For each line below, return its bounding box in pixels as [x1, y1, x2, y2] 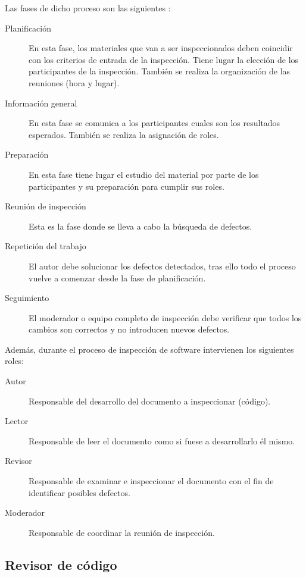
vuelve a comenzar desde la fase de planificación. [29, 271, 206, 284]
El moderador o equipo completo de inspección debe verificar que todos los [29, 311, 302, 324]
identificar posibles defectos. [29, 486, 130, 498]
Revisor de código [5, 555, 117, 573]
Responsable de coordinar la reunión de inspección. [29, 526, 215, 538]
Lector [5, 415, 29, 427]
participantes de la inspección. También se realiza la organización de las [29, 65, 291, 77]
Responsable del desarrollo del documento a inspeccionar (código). [29, 394, 271, 407]
